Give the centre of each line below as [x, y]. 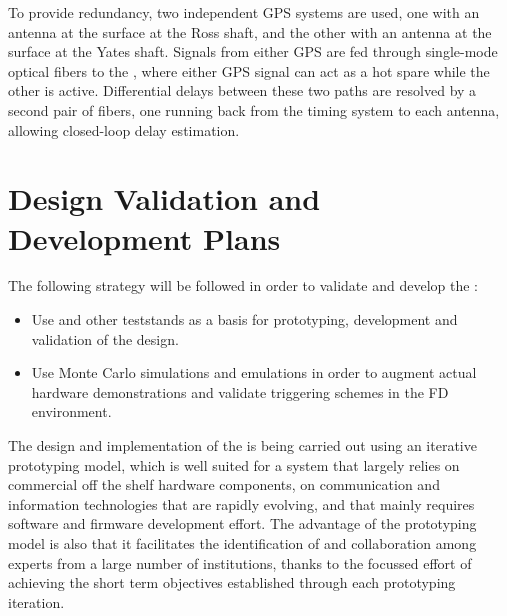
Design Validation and [164, 198]
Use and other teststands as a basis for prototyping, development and [244, 319]
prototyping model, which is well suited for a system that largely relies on [234, 464]
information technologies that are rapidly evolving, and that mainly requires [241, 503]
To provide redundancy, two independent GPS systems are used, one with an [244, 12]
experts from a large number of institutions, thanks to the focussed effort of [240, 562]
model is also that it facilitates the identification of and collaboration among [242, 543]
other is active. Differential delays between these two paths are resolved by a [242, 90]
